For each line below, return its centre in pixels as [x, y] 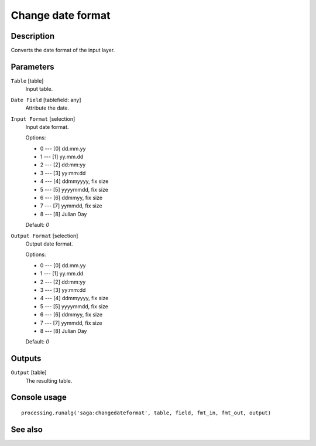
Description [33, 36]
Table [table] [27, 81]
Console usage [39, 398]
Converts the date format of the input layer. [63, 50]
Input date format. [47, 127]
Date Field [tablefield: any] [46, 100]
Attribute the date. [47, 108]
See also [27, 429]
